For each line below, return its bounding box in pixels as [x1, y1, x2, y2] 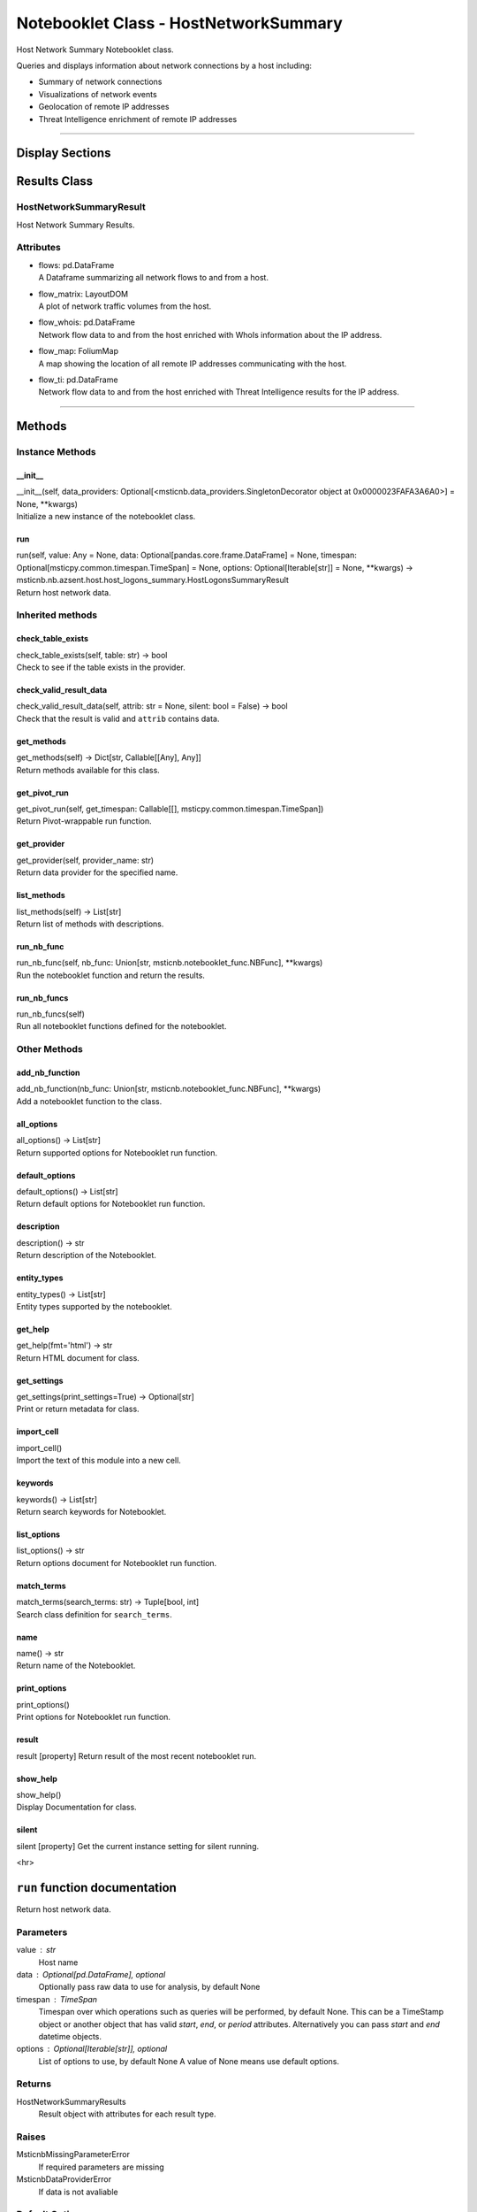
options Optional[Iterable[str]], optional [16, 2044, 168, 2055]
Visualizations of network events [38, 88, 158, 99]
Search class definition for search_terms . [16, 1609, 172, 1619]
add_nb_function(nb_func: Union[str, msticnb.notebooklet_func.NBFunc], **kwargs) [16, 1084, 322, 1094]
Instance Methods [16, 446, 96, 458]
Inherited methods [16, 609, 98, 621]
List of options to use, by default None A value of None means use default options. [38, 2055, 340, 2066]
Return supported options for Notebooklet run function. [16, 1147, 218, 1158]
